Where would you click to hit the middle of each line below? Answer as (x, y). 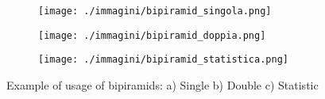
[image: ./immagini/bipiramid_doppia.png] (152, 35)
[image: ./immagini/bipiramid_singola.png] (155, 11)
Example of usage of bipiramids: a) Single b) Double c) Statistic (162, 84)
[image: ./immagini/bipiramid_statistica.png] (163, 60)
